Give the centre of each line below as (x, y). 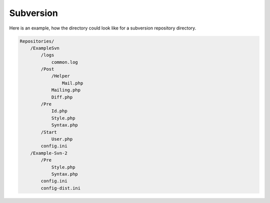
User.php (62, 139)
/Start (49, 132)
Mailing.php (66, 90)
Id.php (59, 111)
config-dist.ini (61, 188)
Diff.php (62, 97)
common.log (65, 62)
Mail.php (72, 83)
